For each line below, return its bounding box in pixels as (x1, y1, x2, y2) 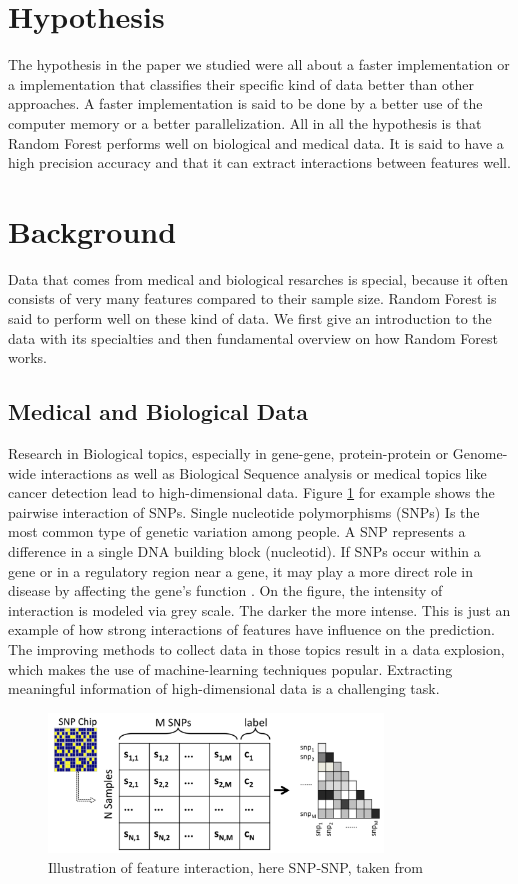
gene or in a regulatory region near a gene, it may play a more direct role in (8, 560, 474, 581)
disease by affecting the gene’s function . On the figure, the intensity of (8, 580, 443, 601)
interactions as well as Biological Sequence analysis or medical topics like (40, 462, 487, 483)
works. (8, 347, 48, 368)
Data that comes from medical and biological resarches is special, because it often (8, 268, 509, 289)
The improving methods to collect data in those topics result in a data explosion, (8, 638, 505, 659)
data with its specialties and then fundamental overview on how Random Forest (8, 327, 498, 348)
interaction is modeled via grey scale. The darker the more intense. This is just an (8, 599, 511, 620)
